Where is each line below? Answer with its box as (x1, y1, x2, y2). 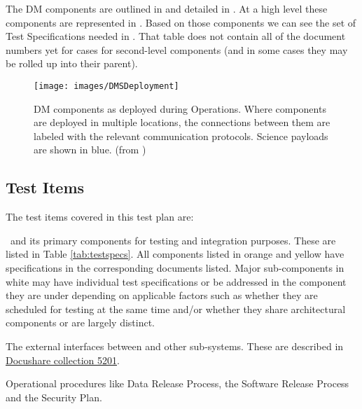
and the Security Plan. (6, 389, 102, 404)
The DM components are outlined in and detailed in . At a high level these (6, 1, 328, 15)
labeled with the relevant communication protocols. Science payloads (34, 128, 328, 143)
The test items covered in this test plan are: (6, 209, 194, 224)
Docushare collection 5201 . (6, 352, 120, 367)
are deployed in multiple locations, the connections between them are (34, 115, 330, 130)
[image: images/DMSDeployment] (34, 81, 179, 91)
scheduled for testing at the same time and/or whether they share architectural (6, 301, 346, 316)
